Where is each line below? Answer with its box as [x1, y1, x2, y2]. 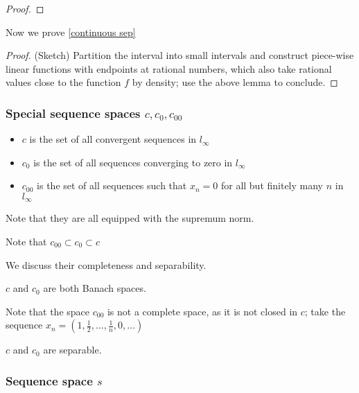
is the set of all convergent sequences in [29, 132, 197, 146]
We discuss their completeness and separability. [6, 257, 207, 272]
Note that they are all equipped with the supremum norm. [6, 211, 254, 225]
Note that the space [6, 304, 90, 318]
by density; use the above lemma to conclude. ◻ [132, 75, 338, 89]
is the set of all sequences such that [37, 178, 187, 193]
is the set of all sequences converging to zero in [33, 155, 233, 169]
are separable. [43, 342, 102, 357]
